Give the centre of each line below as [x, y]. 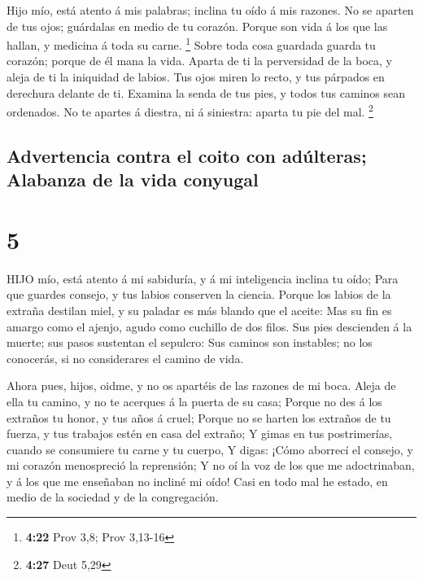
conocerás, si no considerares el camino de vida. [125, 358]
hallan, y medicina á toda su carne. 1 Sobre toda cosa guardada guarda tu [191, 44]
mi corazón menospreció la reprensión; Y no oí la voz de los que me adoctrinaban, [211, 465]
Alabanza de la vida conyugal [133, 180]
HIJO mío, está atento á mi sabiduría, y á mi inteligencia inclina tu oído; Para [203, 278]
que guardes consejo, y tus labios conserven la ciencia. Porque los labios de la [199, 294]
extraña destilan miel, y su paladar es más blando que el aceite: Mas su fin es [199, 310]
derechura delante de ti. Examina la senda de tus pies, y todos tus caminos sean [206, 92]
